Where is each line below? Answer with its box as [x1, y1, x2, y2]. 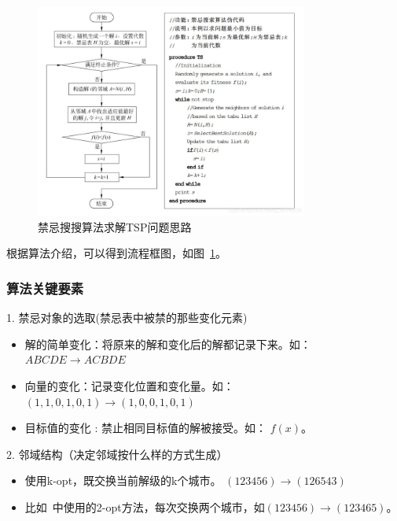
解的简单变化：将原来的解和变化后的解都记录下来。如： [24, 335, 311, 352]
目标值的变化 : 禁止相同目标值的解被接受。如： [24, 419, 267, 436]
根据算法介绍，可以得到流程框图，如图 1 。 [6, 245, 226, 261]
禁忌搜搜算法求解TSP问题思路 [38, 218, 192, 235]
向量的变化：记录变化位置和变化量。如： [24, 378, 234, 394]
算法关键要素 [6, 278, 84, 297]
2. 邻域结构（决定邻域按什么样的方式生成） [6, 445, 228, 462]
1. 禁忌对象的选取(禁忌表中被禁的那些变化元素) [6, 309, 248, 326]
